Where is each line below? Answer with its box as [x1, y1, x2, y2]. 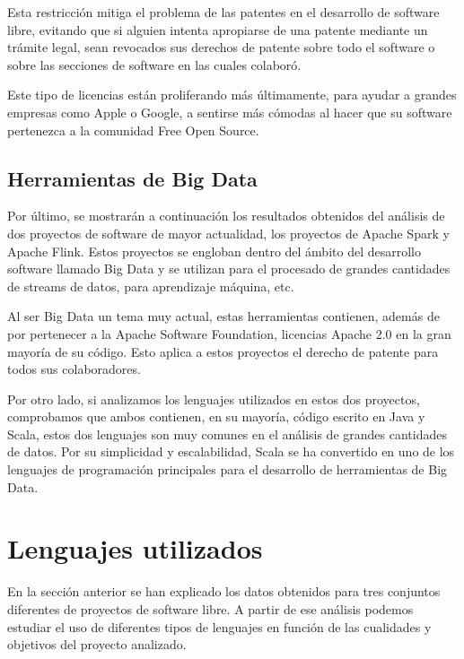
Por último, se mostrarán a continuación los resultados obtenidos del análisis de [7, 206, 445, 225]
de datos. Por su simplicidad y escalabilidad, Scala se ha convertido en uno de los [7, 442, 455, 461]
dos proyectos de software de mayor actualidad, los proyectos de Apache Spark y [7, 223, 450, 242]
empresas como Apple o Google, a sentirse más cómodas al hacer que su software [7, 102, 452, 121]
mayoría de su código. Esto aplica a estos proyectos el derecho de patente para [7, 342, 439, 360]
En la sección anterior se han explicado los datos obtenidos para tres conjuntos [7, 582, 441, 601]
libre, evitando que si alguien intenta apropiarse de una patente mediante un [7, 20, 428, 39]
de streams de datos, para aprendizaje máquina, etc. [7, 276, 294, 295]
